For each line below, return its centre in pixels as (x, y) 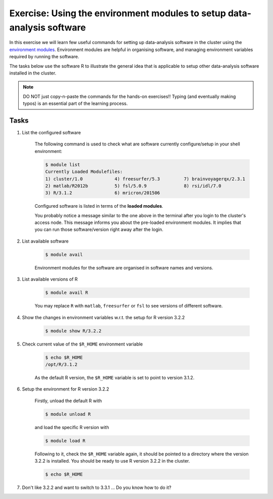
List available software (45, 241)
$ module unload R (68, 414)
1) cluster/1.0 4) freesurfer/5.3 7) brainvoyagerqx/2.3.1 (145, 179)
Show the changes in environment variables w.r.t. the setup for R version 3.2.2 (103, 317)
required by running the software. (44, 57)
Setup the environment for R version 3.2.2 (66, 389)
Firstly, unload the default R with (68, 401)
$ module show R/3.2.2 (73, 331)
